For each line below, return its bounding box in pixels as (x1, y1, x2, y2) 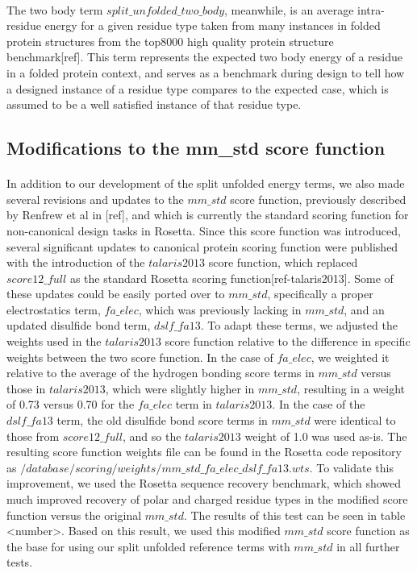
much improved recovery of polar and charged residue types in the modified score (6, 491, 408, 507)
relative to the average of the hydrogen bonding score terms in (6, 364, 315, 381)
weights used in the (6, 333, 102, 350)
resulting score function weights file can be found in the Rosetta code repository (6, 443, 402, 460)
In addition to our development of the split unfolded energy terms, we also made (6, 175, 405, 192)
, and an (344, 301, 385, 318)
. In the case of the (272, 396, 365, 413)
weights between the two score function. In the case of (6, 348, 273, 365)
